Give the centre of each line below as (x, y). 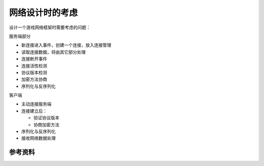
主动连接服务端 (36, 104)
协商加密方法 (46, 124)
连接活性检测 (34, 65)
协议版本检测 (34, 72)
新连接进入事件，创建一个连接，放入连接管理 (66, 45)
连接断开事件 (34, 59)
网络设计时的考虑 (44, 13)
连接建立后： (34, 111)
